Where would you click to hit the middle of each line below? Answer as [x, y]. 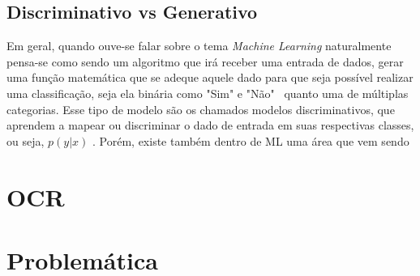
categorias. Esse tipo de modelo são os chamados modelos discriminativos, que [201, 109]
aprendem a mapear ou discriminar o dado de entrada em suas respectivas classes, [210, 125]
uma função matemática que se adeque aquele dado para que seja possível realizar [210, 77]
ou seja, [26, 140]
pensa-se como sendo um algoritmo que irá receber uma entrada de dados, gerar [205, 61]
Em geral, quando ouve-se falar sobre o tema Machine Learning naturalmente [199, 46]
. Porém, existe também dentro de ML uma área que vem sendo [251, 140]
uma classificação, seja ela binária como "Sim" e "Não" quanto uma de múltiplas [208, 93]
